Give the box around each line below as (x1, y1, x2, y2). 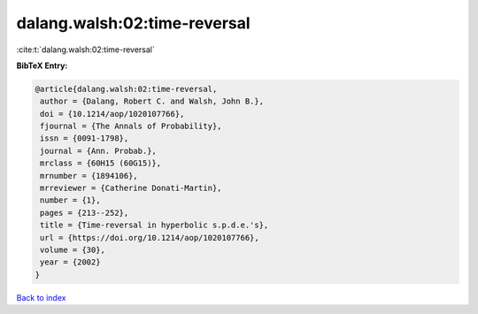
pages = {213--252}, (40, 208, 129, 218)
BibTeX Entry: (16, 60, 68, 71)
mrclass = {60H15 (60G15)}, (40, 158, 162, 168)
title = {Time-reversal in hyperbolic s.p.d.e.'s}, (40, 220, 269, 230)
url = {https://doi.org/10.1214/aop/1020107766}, (40, 233, 260, 242)
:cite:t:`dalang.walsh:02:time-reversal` (16, 44, 155, 55)
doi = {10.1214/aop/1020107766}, (40, 109, 185, 119)
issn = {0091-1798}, (40, 134, 129, 143)
